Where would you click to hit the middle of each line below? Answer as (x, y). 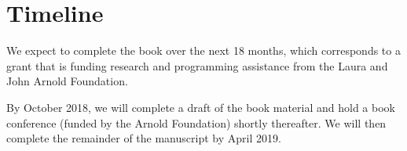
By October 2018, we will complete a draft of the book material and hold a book (201, 107)
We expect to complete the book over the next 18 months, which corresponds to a (203, 50)
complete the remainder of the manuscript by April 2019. (144, 138)
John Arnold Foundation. (67, 81)
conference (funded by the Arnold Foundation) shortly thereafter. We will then (196, 122)
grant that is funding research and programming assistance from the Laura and (197, 65)
